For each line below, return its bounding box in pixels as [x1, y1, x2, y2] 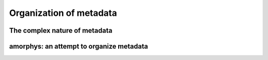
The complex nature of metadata [9, 26, 113, 35]
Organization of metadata [9, 7, 118, 18]
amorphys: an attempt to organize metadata [9, 42, 148, 51]
